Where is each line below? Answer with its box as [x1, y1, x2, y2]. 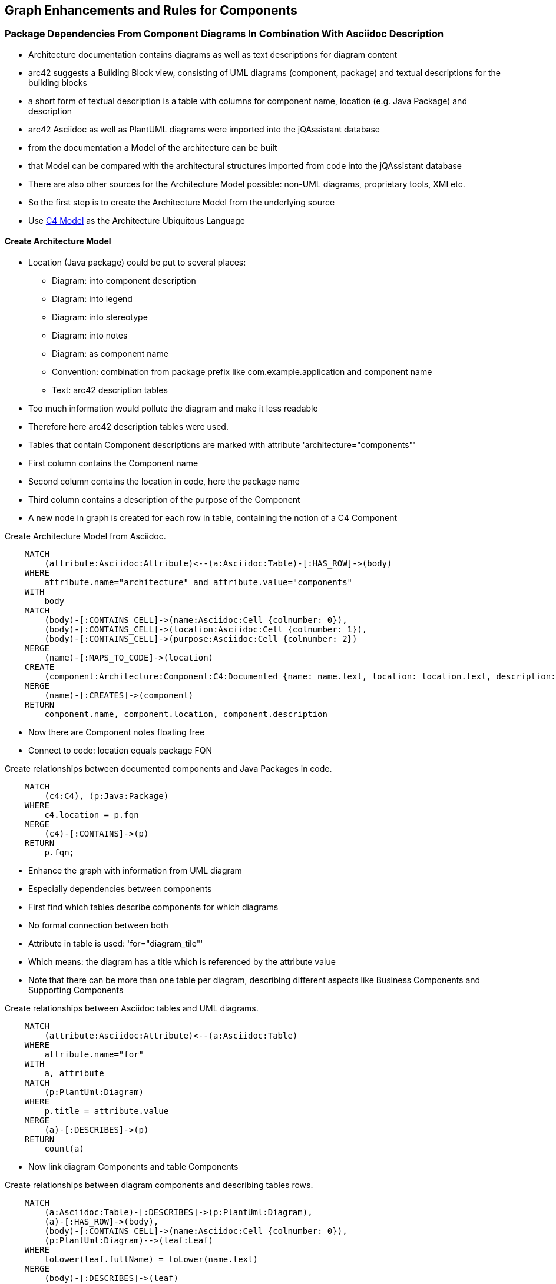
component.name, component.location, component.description [44, 709, 327, 719]
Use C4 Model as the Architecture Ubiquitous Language [28, 215, 245, 225]
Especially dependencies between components [28, 884, 212, 894]
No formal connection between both [28, 920, 168, 931]
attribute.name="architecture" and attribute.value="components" [44, 578, 353, 588]
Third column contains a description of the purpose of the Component [28, 495, 300, 505]
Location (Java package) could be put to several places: [28, 257, 246, 268]
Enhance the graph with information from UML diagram [28, 865, 242, 876]
